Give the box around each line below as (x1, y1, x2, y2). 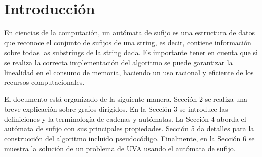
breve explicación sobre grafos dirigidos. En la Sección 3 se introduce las (4, 103, 228, 114)
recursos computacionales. (4, 77, 85, 87)
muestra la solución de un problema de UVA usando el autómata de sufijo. (4, 143, 236, 153)
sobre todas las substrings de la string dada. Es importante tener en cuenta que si (4, 47, 258, 58)
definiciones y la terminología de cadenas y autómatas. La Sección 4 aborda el (4, 113, 246, 124)
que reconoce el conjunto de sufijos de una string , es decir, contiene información (4, 37, 251, 47)
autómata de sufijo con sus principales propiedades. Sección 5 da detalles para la (4, 123, 254, 134)
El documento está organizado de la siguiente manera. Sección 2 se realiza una (4, 93, 248, 104)
